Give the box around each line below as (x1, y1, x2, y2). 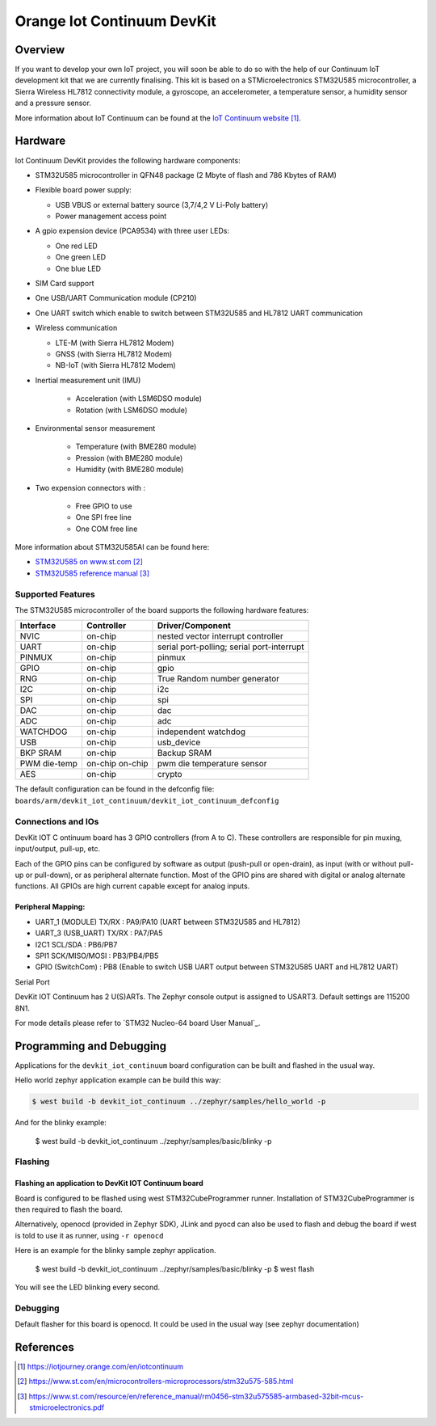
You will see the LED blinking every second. (15, 1282, 161, 1292)
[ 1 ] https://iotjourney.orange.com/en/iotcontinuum (17, 1362, 184, 1371)
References (15, 1340, 74, 1354)
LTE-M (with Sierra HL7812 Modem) (55, 338, 174, 348)
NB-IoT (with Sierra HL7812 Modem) (55, 361, 177, 370)
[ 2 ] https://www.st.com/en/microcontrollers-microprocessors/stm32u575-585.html (17, 1377, 294, 1386)
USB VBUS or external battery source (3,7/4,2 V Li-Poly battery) (55, 200, 269, 209)
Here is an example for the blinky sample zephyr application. (15, 1246, 217, 1255)
